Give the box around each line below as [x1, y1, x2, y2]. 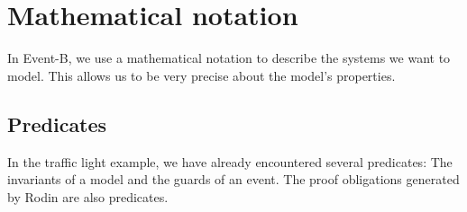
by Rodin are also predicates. [7, 187, 169, 206]
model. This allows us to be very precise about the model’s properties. [7, 66, 396, 84]
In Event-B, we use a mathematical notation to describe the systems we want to [7, 49, 451, 67]
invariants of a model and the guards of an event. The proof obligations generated [7, 170, 460, 189]
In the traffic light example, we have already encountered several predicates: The [7, 152, 453, 171]
